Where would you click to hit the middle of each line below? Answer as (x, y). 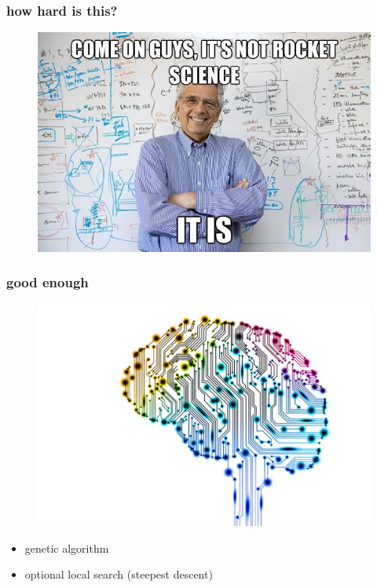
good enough (48, 282)
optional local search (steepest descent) (119, 574)
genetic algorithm (67, 548)
